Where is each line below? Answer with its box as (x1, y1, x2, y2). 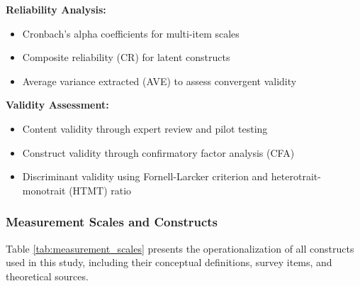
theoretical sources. (6, 268, 89, 283)
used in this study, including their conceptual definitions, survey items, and (6, 255, 332, 270)
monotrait (22, 182, 66, 197)
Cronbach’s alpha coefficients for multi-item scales (22, 26, 240, 40)
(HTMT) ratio (69, 182, 132, 197)
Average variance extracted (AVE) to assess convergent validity (22, 73, 297, 88)
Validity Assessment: (6, 97, 109, 112)
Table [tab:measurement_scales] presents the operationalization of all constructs (6, 241, 354, 255)
